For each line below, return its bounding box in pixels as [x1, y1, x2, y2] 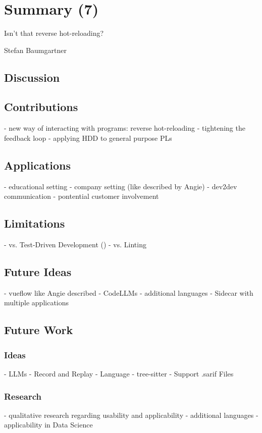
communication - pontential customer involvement [4, 191, 159, 201]
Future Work [4, 322, 73, 338]
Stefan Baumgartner [4, 44, 67, 55]
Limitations [4, 215, 65, 231]
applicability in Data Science [4, 419, 93, 430]
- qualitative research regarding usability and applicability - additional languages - [4, 409, 258, 420]
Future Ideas [4, 264, 72, 280]
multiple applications [4, 297, 69, 308]
